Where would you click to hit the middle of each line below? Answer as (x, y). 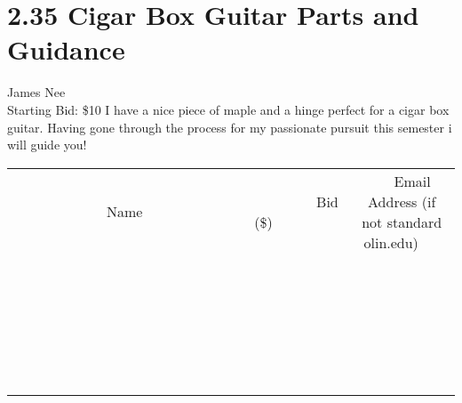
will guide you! (47, 145)
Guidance (66, 49)
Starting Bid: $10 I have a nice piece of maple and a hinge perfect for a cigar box (228, 109)
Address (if (402, 201)
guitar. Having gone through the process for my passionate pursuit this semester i (230, 127)
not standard (402, 222)
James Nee (36, 92)
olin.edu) (391, 242)
